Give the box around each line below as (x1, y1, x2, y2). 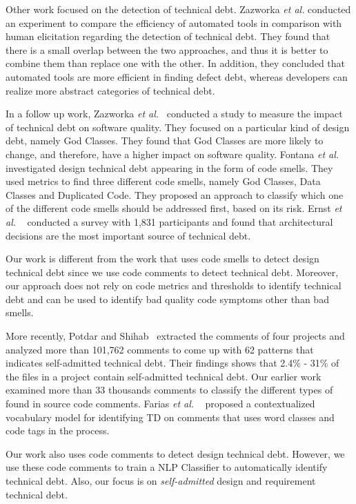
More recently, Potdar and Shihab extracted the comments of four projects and (6, 329, 345, 343)
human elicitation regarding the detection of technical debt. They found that (6, 29, 330, 43)
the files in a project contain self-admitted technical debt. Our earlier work (6, 369, 322, 383)
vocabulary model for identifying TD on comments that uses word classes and (6, 409, 335, 424)
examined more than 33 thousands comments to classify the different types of (6, 382, 333, 397)
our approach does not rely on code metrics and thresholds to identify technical (6, 278, 342, 293)
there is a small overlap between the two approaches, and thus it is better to (6, 42, 328, 57)
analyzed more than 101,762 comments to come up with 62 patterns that (6, 342, 314, 356)
